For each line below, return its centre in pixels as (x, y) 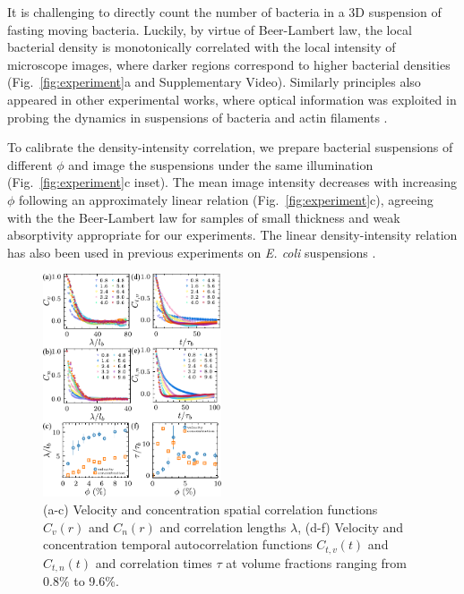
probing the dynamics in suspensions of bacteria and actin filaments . (198, 117)
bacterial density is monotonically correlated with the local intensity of (202, 47)
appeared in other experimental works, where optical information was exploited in (232, 99)
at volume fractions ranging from (316, 562)
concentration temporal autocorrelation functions (178, 544)
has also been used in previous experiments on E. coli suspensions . (192, 252)
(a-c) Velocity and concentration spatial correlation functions (211, 509)
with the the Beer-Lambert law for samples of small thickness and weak (204, 217)
